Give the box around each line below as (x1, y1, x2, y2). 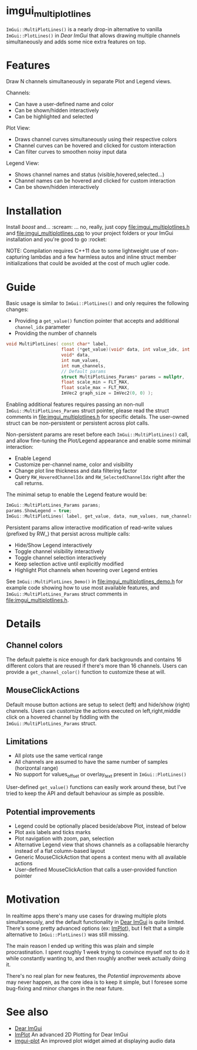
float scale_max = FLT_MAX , (61, 385, 130, 391)
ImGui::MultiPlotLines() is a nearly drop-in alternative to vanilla (6, 25, 162, 33)
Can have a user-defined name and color (14, 101, 114, 108)
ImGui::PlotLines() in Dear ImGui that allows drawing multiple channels (6, 32, 181, 39)
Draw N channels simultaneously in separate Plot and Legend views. (6, 78, 172, 85)
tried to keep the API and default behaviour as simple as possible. (6, 790, 165, 797)
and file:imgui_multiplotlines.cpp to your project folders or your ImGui (6, 230, 174, 237)
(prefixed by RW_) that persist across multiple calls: (6, 530, 131, 537)
